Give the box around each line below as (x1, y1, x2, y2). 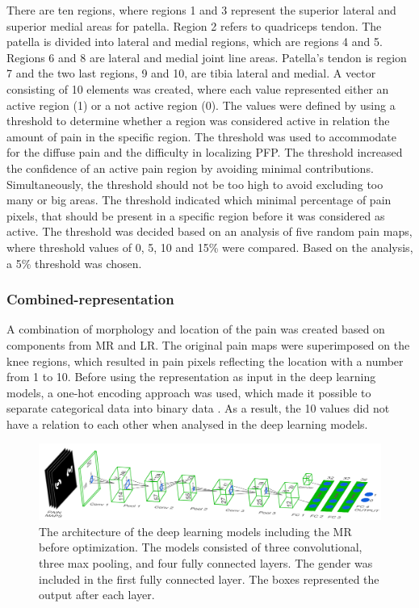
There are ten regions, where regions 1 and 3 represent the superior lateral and (6, 2, 396, 18)
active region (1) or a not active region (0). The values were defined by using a (6, 96, 396, 113)
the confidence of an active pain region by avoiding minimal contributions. (6, 159, 374, 176)
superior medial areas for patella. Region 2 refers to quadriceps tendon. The (6, 17, 382, 34)
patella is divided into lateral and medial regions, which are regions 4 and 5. (6, 33, 383, 50)
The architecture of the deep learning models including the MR (39, 522, 352, 539)
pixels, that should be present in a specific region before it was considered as (6, 207, 385, 224)
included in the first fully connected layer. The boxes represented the (39, 570, 379, 587)
